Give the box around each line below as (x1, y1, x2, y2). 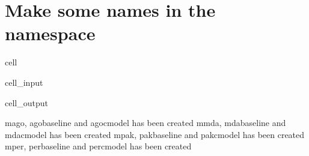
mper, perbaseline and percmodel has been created (5, 140, 192, 152)
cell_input (5, 76, 43, 88)
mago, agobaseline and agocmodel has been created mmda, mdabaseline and (5, 116, 286, 129)
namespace (5, 21, 96, 46)
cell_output (5, 96, 48, 109)
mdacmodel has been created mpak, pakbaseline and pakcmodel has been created (5, 128, 305, 140)
